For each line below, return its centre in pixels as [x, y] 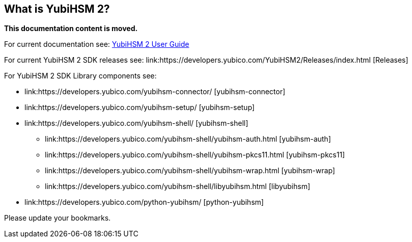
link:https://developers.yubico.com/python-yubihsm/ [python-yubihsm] [144, 202]
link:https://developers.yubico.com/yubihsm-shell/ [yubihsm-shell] [136, 123]
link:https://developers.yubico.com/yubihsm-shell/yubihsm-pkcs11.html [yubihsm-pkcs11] [195, 155]
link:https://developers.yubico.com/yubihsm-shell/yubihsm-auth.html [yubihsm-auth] [188, 139]
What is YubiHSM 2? [57, 9]
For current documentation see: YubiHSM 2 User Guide [97, 44]
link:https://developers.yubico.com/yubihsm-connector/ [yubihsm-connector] [155, 92]
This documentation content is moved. [71, 29]
